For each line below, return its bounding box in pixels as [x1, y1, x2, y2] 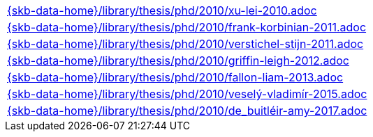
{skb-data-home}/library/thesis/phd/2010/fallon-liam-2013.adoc [7, 70, 344, 84]
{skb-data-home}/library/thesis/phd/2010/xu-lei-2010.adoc [7, 3, 317, 17]
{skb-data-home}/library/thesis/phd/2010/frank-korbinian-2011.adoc [7, 20, 367, 34]
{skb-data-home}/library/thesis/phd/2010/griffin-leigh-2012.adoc [7, 54, 349, 67]
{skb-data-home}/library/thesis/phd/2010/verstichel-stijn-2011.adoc [7, 37, 364, 51]
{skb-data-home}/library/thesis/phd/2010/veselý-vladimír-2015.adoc [7, 87, 367, 101]
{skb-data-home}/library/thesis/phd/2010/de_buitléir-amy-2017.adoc [7, 104, 367, 118]
